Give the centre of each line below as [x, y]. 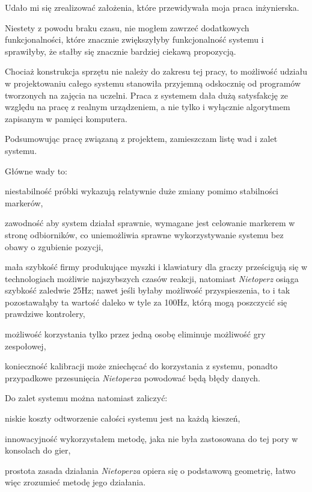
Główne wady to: [36, 171]
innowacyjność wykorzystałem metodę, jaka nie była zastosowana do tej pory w [151, 438]
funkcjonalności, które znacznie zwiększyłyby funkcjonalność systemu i [134, 39]
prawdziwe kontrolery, [45, 314]
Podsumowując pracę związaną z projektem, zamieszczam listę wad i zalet [141, 139]
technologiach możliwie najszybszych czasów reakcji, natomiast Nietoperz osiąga [152, 278]
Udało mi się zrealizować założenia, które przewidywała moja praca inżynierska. [152, 7]
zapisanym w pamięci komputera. [66, 118]
